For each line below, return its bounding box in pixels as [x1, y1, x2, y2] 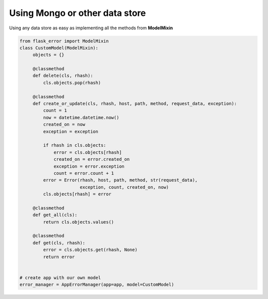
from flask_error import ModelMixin [19, 38, 109, 44]
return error [43, 254, 75, 260]
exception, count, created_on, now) [79, 184, 169, 190]
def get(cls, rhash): [32, 240, 85, 246]
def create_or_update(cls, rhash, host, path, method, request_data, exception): [32, 101, 237, 106]
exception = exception [43, 128, 99, 134]
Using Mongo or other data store [9, 7, 146, 18]
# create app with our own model [19, 275, 101, 281]
